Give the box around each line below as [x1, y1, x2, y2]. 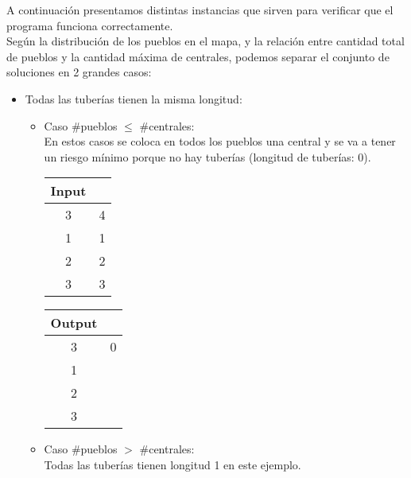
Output [50, 313, 98, 332]
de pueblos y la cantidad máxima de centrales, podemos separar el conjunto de [6, 48, 390, 64]
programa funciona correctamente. [6, 17, 173, 33]
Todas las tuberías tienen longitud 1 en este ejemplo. [44, 456, 301, 472]
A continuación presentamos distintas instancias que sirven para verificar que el [6, 2, 394, 17]
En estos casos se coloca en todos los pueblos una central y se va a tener [44, 133, 396, 150]
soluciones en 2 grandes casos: [6, 64, 152, 80]
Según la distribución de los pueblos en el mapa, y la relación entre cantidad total [6, 33, 405, 49]
